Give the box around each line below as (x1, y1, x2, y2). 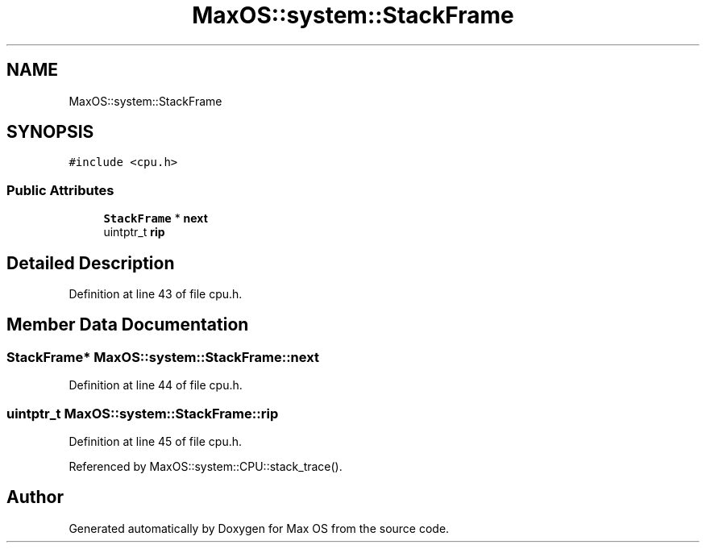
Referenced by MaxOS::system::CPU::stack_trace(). (69, 460, 343, 473)
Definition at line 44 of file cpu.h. (69, 378, 243, 393)
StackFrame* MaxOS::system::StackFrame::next (6, 348, 319, 365)
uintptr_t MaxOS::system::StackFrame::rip (6, 405, 279, 422)
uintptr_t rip (103, 225, 165, 239)
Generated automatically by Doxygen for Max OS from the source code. (69, 521, 450, 535)
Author (6, 487, 64, 508)
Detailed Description (6, 252, 175, 273)
